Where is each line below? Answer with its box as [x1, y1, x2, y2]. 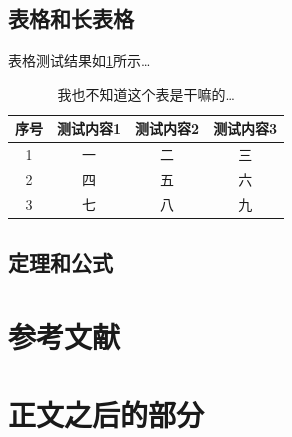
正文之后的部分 [8, 394, 205, 435]
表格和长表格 [8, 3, 134, 34]
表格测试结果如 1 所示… [8, 50, 151, 71]
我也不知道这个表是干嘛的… [57, 83, 235, 104]
